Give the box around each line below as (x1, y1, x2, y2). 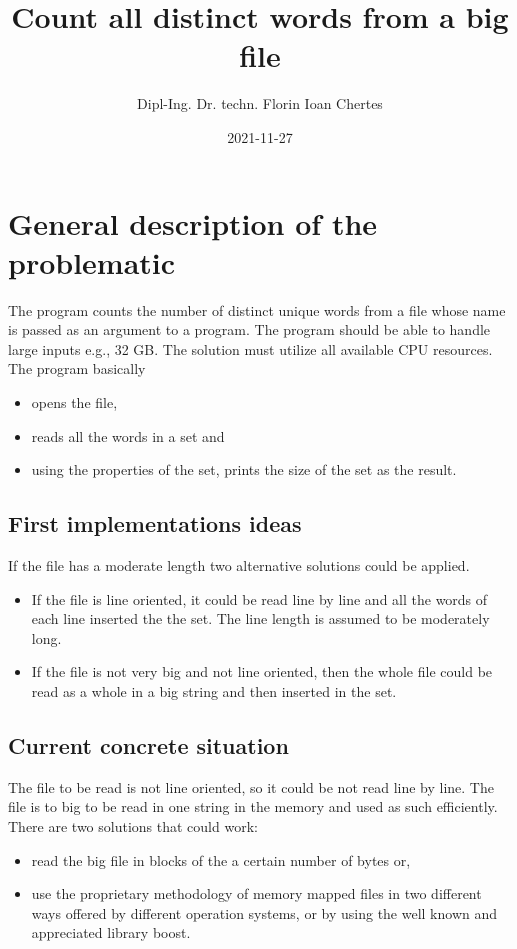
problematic (8, 241, 176, 282)
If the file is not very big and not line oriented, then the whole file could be (31, 661, 493, 682)
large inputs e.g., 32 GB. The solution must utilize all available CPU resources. (8, 338, 493, 359)
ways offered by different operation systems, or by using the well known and (31, 902, 498, 923)
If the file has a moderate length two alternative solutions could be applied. (8, 554, 470, 575)
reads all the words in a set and (31, 425, 225, 446)
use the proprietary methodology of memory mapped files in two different (31, 883, 482, 904)
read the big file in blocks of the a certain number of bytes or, (31, 849, 411, 870)
